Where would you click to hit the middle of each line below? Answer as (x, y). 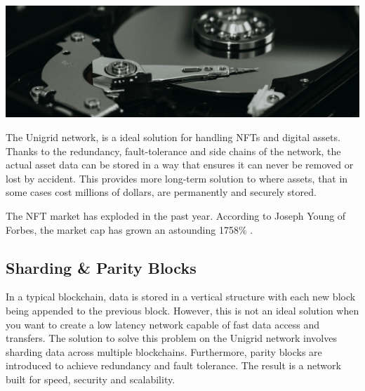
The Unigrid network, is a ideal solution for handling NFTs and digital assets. (173, 137)
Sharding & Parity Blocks (101, 267)
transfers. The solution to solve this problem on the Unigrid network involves (171, 338)
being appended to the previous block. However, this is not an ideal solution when (182, 311)
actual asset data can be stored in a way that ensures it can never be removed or (180, 165)
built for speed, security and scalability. (91, 379)
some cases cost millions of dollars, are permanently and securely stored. (161, 192)
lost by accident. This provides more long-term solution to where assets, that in (177, 178)
